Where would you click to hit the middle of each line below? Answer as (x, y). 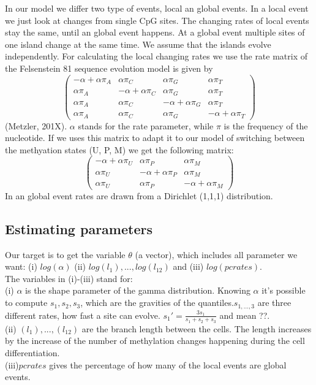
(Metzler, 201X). (36, 125)
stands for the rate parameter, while (146, 125)
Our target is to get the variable (65, 254)
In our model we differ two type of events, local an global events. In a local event (157, 8)
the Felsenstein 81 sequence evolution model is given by (109, 68)
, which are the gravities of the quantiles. (157, 303)
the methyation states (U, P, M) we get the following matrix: (119, 149)
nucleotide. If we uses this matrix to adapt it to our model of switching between (155, 138)
